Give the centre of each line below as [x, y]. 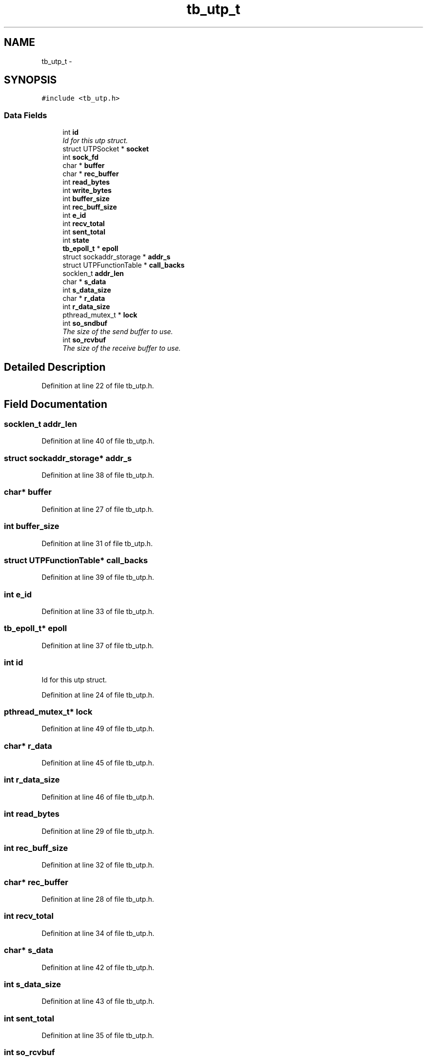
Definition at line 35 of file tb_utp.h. [98, 1035]
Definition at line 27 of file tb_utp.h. [98, 509]
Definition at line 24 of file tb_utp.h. [98, 695]
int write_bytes [87, 191]
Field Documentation [56, 404]
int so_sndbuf [85, 323]
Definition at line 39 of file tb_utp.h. [98, 577]
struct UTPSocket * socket [106, 149]
